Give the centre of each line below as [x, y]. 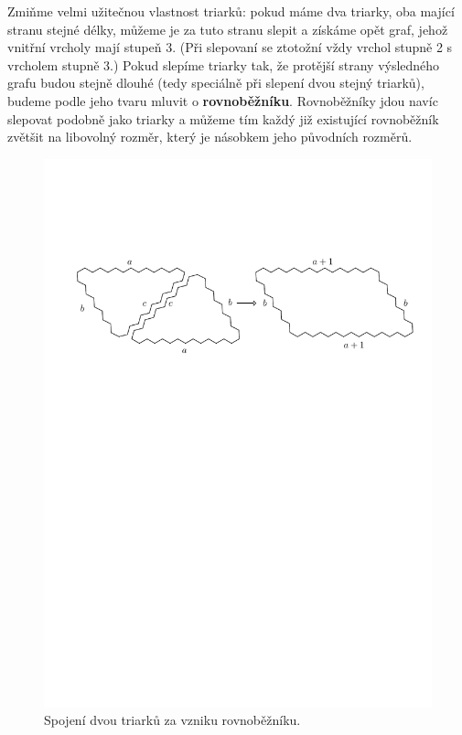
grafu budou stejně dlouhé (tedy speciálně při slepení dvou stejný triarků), [216, 83]
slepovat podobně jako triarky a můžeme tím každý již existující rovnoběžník [223, 118]
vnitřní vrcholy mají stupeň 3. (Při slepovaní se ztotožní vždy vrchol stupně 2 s [230, 47]
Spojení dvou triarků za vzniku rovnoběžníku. [172, 720]
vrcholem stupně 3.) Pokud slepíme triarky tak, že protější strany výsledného [224, 64]
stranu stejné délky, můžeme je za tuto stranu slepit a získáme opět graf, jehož [228, 29]
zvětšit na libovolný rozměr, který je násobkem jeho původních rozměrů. [210, 137]
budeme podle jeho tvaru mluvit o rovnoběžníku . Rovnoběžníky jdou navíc [223, 100]
